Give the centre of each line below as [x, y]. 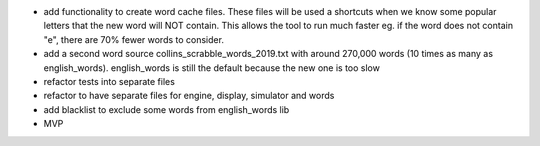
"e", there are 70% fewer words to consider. [134, 39]
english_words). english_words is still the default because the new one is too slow [211, 67]
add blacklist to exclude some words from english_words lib [166, 109]
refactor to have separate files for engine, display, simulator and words [189, 96]
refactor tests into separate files [109, 81]
